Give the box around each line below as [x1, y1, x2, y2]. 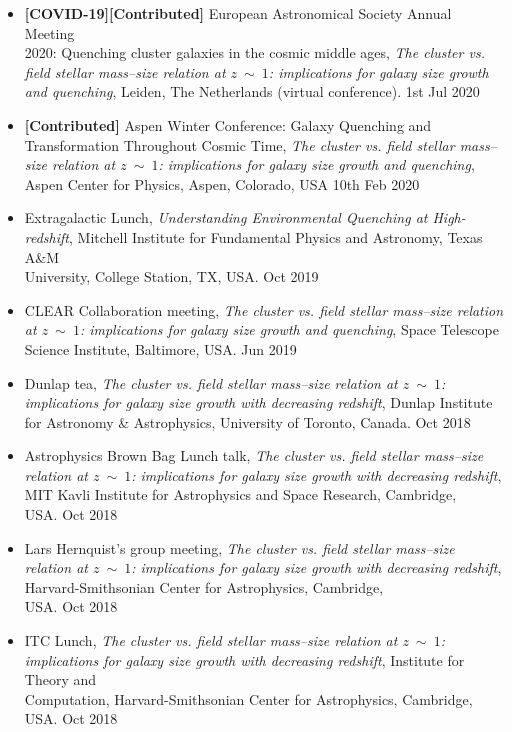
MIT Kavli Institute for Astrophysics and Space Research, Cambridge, [24, 484, 457, 505]
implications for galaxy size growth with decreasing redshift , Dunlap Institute [24, 392, 493, 413]
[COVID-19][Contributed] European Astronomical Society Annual [24, 3, 452, 23]
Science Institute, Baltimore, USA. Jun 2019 [24, 338, 297, 359]
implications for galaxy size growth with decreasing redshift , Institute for [24, 649, 465, 670]
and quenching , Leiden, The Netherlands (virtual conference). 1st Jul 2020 [24, 81, 480, 102]
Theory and [24, 669, 97, 690]
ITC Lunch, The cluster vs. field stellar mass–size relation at [24, 630, 398, 651]
